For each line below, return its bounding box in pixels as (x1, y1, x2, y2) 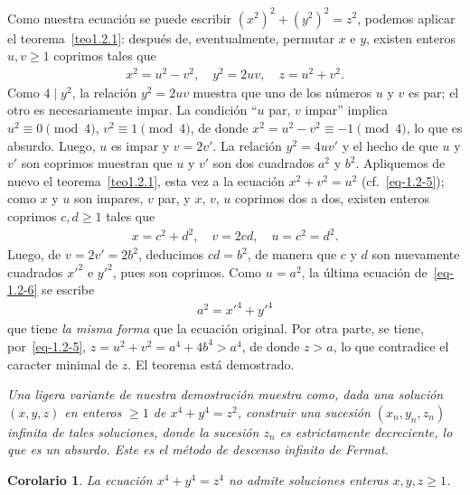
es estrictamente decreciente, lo (279, 422, 453, 441)
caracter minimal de (7, 354, 118, 373)
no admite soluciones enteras (228, 470, 389, 489)
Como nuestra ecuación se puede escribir (7, 8, 232, 27)
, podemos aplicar (357, 8, 456, 27)
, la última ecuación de (301, 262, 428, 281)
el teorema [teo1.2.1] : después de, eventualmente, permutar (7, 28, 334, 47)
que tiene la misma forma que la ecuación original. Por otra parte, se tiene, (7, 319, 424, 338)
